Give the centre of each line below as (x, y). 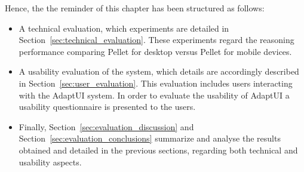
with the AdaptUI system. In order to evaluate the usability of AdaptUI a (154, 95)
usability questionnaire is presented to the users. (107, 107)
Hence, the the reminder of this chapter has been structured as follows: (135, 8)
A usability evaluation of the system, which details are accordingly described (159, 71)
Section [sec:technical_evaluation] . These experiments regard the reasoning (156, 40)
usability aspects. (50, 162)
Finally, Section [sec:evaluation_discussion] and (106, 126)
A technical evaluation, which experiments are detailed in (124, 28)
